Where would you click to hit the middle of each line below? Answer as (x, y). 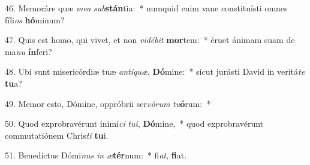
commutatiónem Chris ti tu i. (57, 135)
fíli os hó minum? (35, 19)
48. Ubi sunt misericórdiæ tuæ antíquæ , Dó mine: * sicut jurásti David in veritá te (155, 71)
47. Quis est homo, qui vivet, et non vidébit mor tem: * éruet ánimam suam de (150, 40)
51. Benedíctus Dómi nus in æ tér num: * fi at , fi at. (96, 155)
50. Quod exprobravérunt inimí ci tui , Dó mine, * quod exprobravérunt (134, 123)
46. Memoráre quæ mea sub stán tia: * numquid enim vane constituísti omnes (146, 8)
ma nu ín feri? (28, 51)
